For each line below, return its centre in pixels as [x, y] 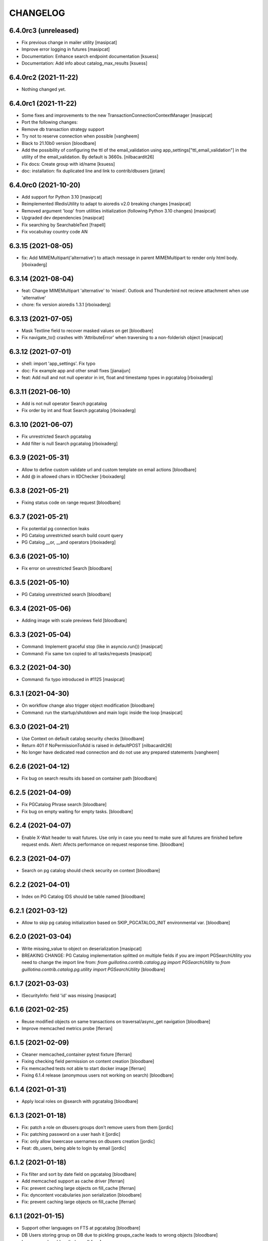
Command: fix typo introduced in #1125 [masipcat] [73, 680]
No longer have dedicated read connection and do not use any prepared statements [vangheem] [120, 753]
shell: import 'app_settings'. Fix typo [59, 364]
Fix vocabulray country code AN [55, 232]
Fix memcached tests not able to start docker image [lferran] [84, 1068]
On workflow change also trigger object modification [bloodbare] [88, 705]
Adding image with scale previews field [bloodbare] [74, 620]
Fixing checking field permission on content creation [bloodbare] [88, 1061]
